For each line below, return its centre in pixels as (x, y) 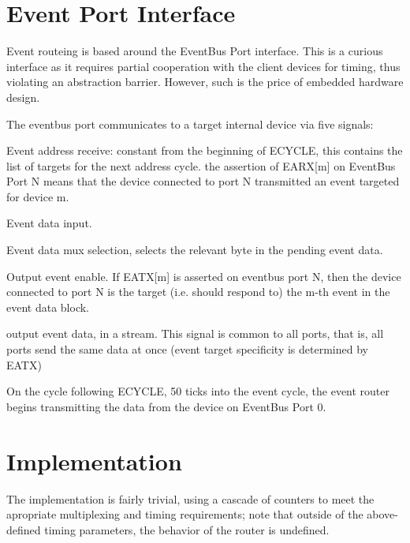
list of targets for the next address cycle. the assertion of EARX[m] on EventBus (201, 165)
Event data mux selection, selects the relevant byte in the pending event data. (195, 250)
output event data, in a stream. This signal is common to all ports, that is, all (195, 333)
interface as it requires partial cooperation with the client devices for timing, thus (203, 66)
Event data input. (49, 223)
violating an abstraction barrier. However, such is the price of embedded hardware (205, 82)
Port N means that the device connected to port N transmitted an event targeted (203, 181)
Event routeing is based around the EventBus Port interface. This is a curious (195, 51)
